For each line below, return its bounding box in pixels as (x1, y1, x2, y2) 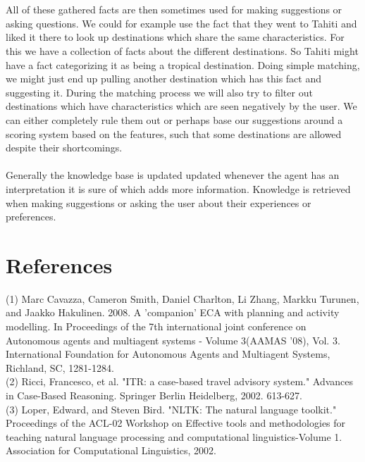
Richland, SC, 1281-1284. (6, 360, 114, 375)
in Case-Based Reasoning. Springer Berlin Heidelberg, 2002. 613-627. (6, 387, 302, 402)
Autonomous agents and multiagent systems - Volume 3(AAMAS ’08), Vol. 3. (6, 332, 340, 347)
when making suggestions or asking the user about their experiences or (6, 195, 311, 210)
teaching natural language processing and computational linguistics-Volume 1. (6, 429, 342, 444)
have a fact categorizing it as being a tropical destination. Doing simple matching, (6, 57, 360, 72)
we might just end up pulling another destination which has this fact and (6, 71, 321, 86)
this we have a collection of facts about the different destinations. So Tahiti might (6, 43, 359, 58)
